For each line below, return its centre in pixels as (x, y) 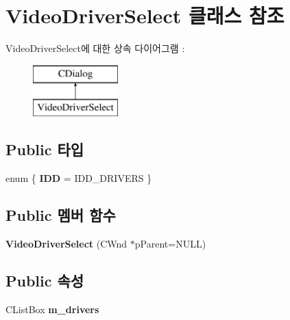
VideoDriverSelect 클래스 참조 (145, 15)
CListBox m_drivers (52, 309)
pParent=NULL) (170, 243)
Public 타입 (45, 149)
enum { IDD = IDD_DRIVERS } (79, 178)
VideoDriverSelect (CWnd (67, 243)
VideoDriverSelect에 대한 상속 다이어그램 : (95, 48)
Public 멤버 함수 (61, 215)
